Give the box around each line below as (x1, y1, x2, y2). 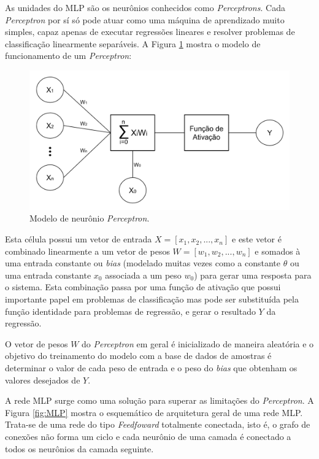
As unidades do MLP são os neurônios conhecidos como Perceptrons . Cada (5, 1, 285, 13)
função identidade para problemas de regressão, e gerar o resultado (5, 304, 256, 317)
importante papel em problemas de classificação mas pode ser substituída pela (5, 293, 299, 306)
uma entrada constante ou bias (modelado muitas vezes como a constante (5, 256, 280, 269)
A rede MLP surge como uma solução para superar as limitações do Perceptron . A (5, 394, 314, 407)
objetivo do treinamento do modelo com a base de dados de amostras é (5, 349, 272, 362)
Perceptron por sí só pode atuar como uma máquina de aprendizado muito (5, 13, 285, 26)
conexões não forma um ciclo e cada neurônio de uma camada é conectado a (5, 430, 291, 442)
